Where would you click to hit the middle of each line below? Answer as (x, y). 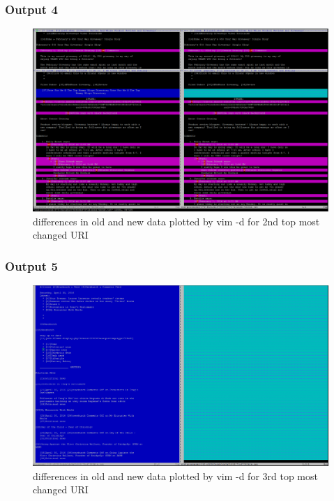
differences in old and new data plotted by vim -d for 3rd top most (175, 476)
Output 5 (31, 266)
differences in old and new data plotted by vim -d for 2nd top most (176, 221)
